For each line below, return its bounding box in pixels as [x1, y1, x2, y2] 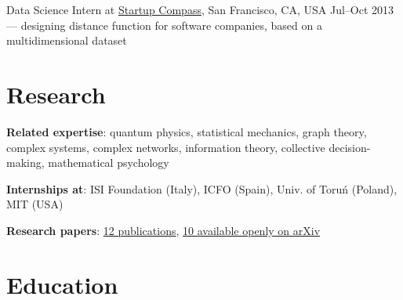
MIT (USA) [6, 196, 64, 212]
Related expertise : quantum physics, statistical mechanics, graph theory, [6, 123, 367, 139]
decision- [329, 139, 371, 155]
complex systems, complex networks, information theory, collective [6, 139, 325, 155]
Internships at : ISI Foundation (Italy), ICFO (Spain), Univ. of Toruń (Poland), [6, 180, 398, 197]
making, [6, 154, 45, 171]
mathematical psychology [48, 154, 169, 171]
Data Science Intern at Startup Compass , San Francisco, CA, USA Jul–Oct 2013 [6, 2, 394, 17]
